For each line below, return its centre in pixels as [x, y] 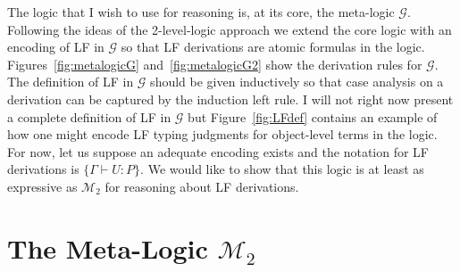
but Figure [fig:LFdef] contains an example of [313, 116]
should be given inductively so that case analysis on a [297, 82]
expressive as [42, 186]
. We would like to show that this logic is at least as [282, 169]
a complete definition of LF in [89, 116]
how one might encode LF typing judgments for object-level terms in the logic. [222, 134]
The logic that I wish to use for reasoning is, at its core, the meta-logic [201, 12]
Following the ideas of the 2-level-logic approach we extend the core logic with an [230, 29]
